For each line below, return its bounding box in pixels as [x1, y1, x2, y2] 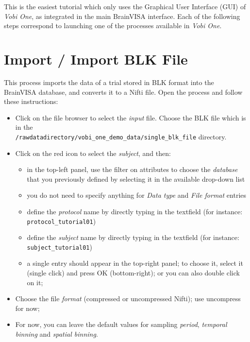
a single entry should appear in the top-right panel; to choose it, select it [27, 258, 243, 268]
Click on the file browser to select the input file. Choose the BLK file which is [15, 112, 246, 122]
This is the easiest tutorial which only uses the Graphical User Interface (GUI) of [4, 1, 246, 11]
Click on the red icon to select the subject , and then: [15, 148, 171, 158]
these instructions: [4, 96, 58, 106]
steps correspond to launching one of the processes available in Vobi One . [4, 20, 222, 31]
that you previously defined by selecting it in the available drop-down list [27, 173, 245, 184]
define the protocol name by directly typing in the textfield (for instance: [27, 206, 243, 216]
